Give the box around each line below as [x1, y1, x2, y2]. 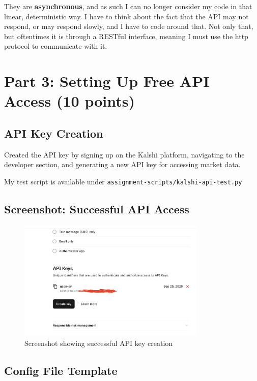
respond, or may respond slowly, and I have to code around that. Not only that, [4, 21, 253, 31]
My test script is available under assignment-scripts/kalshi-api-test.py [4, 176, 242, 186]
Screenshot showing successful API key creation [24, 337, 173, 348]
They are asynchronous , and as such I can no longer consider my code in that [4, 1, 252, 11]
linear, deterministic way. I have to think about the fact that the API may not [4, 11, 249, 21]
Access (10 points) [4, 90, 135, 111]
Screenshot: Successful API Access [4, 201, 189, 216]
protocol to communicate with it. [4, 41, 107, 51]
